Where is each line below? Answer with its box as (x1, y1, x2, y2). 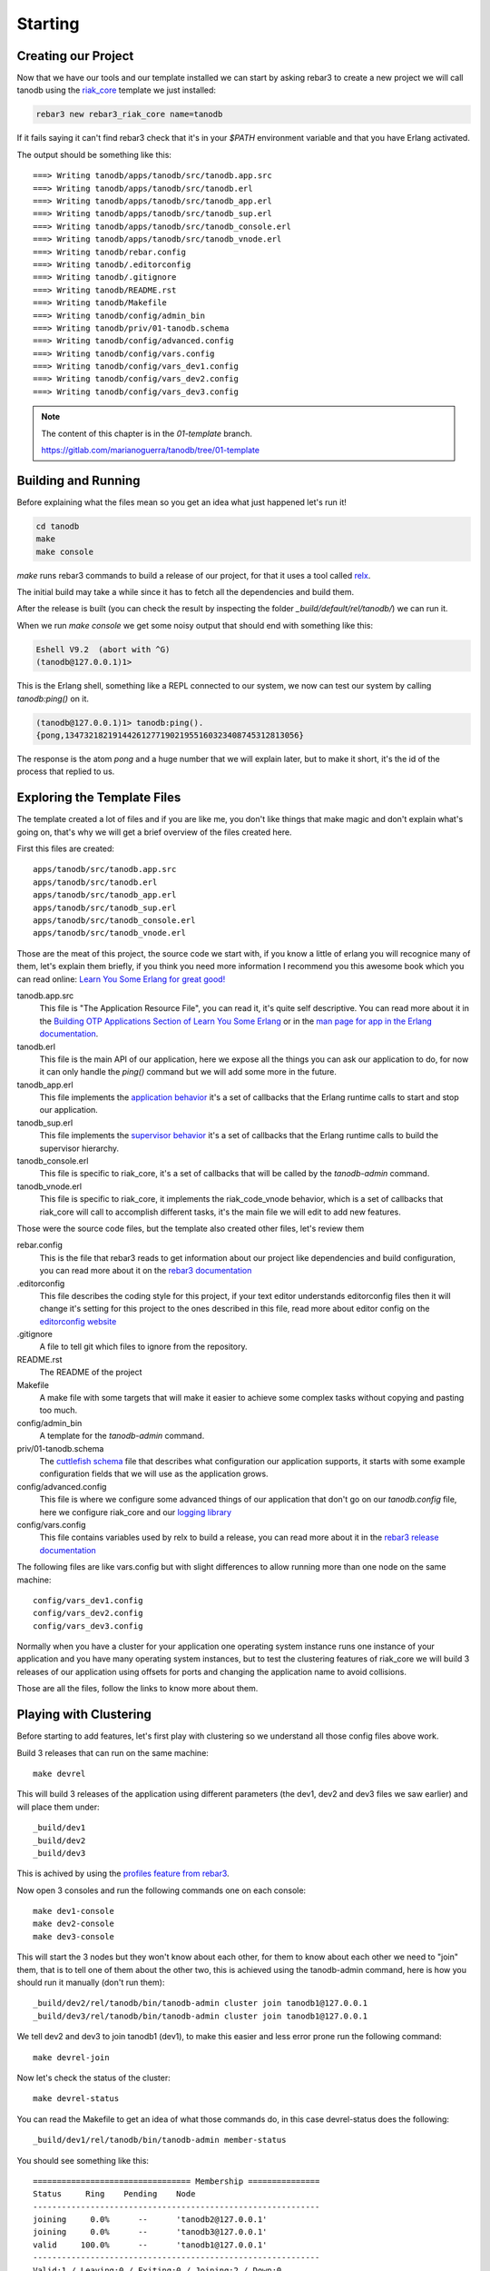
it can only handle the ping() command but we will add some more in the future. (39, 1066, 338, 1077)
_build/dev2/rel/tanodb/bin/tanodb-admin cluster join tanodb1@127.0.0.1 (33, 1998, 368, 2008)
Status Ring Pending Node (33, 2189, 196, 2199)
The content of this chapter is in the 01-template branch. (41, 428, 253, 439)
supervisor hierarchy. (39, 1143, 120, 1154)
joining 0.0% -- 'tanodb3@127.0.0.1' (33, 2226, 268, 2237)
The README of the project (39, 1367, 142, 1378)
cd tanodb (35, 521, 80, 531)
